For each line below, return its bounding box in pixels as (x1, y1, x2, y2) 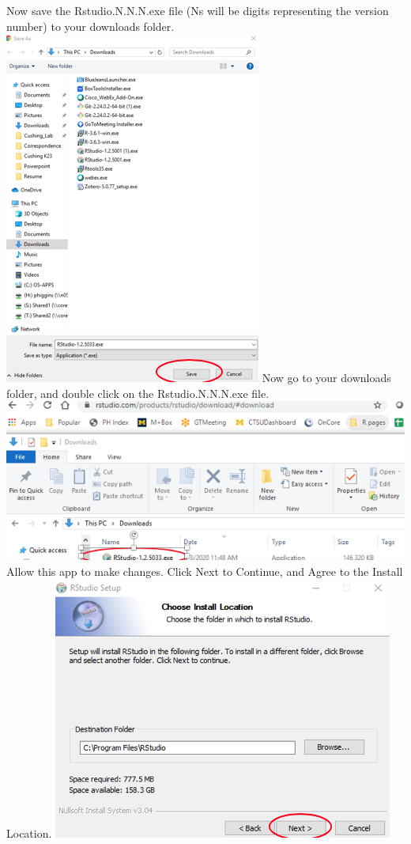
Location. (6, 824, 52, 841)
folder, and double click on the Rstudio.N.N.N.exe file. (6, 384, 270, 401)
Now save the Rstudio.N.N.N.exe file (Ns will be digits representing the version (6, 2, 389, 18)
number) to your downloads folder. (6, 17, 175, 34)
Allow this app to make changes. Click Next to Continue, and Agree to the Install (6, 562, 403, 579)
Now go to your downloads (262, 369, 391, 386)
